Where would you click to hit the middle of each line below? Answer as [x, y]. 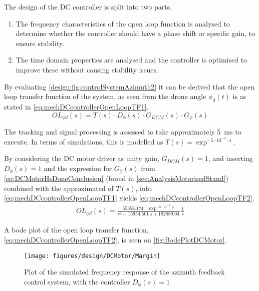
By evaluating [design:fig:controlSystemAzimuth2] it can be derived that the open [129, 86]
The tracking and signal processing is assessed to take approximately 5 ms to [123, 131]
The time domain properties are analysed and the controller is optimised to [132, 60]
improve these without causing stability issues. [87, 69]
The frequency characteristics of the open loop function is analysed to [123, 23]
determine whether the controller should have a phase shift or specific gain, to [136, 33]
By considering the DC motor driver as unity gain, [82, 158]
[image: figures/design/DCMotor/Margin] [92, 256]
